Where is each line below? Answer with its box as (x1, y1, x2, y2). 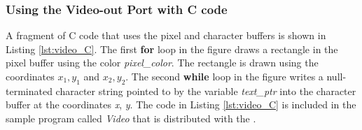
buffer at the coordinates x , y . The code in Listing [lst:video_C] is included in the (6, 97, 356, 112)
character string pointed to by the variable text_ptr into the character (55, 83, 356, 98)
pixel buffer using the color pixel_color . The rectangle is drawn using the (6, 55, 319, 70)
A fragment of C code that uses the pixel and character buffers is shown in (6, 28, 326, 43)
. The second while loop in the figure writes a (125, 69, 323, 83)
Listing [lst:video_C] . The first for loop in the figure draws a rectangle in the (6, 41, 338, 56)
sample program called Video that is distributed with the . (6, 110, 256, 125)
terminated (6, 83, 53, 98)
